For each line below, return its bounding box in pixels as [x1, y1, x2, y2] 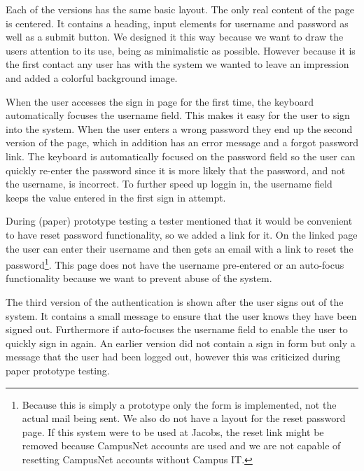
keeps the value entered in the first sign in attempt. [6, 190, 226, 204]
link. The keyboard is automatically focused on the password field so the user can [6, 148, 356, 163]
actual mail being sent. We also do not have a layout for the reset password [22, 411, 346, 426]
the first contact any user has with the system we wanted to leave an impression [6, 57, 349, 71]
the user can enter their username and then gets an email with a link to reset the [6, 241, 353, 255]
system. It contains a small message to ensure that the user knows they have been [6, 308, 357, 323]
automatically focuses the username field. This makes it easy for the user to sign [6, 108, 350, 122]
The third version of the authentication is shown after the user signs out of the [6, 294, 344, 309]
